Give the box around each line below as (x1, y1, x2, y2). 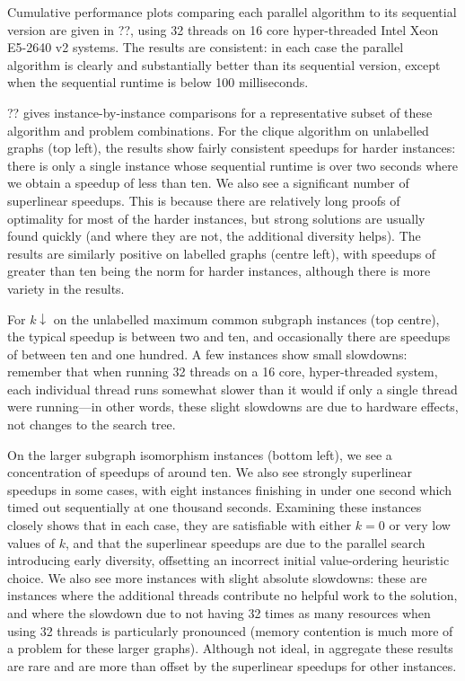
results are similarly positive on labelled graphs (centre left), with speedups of (7, 243, 436, 262)
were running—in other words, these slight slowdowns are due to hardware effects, (7, 397, 459, 416)
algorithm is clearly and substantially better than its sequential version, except (7, 55, 441, 74)
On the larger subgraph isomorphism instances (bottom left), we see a (7, 445, 392, 464)
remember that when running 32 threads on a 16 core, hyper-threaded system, (7, 362, 438, 381)
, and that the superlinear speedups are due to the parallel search (65, 533, 426, 552)
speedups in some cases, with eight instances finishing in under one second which (7, 480, 452, 499)
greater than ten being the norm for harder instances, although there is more (7, 261, 431, 280)
